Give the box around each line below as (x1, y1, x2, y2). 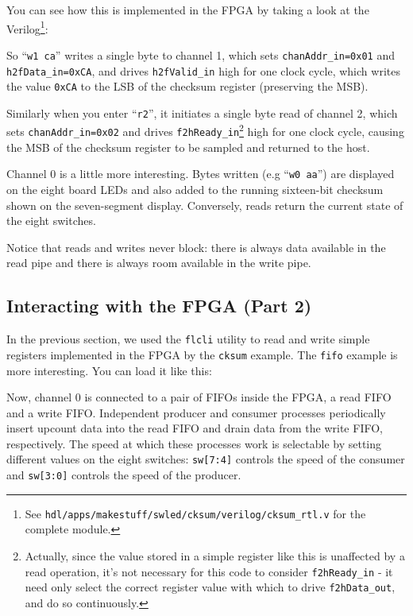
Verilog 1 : (6, 17, 48, 37)
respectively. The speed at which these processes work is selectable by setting (6, 435, 382, 451)
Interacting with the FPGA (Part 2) (6, 293, 312, 318)
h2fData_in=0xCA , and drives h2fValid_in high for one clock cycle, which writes (6, 62, 400, 79)
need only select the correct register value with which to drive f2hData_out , (25, 579, 396, 595)
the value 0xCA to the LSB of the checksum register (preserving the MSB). (6, 78, 369, 95)
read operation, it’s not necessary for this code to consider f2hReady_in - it (25, 563, 393, 579)
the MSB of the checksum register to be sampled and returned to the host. (6, 138, 370, 155)
